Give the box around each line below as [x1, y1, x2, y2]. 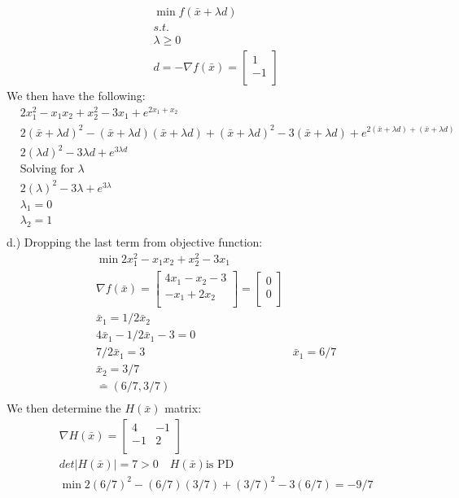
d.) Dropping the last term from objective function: [7, 234, 263, 251]
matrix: [164, 400, 202, 417]
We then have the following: [7, 87, 146, 104]
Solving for [20, 164, 74, 176]
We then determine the [7, 400, 121, 417]
